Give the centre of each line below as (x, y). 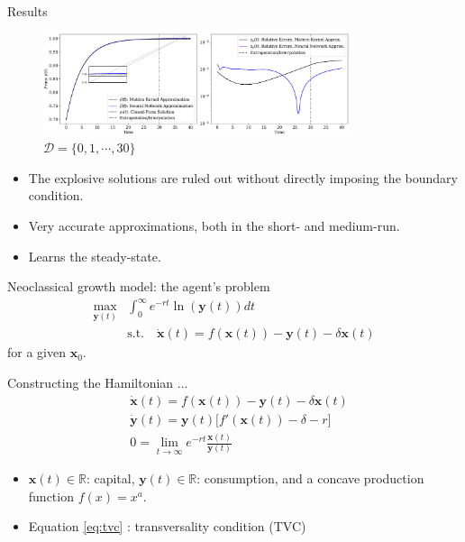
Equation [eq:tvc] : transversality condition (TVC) (167, 526)
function (51, 496)
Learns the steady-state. (95, 256)
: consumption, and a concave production (310, 478)
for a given (36, 352)
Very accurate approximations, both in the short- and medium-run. (214, 225)
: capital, (110, 478)
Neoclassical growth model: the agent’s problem (139, 286)
